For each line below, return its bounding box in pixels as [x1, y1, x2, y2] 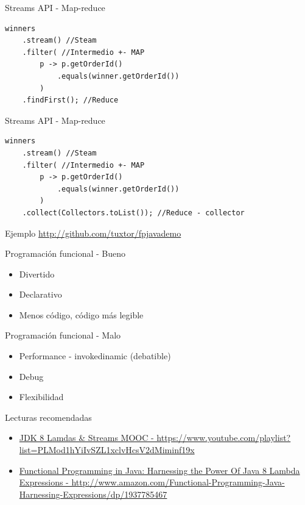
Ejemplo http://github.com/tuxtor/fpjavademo [5, 226, 181, 239]
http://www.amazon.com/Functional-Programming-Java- [71, 476, 285, 489]
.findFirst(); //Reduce [22, 96, 119, 105]
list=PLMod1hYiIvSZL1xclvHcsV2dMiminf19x [19, 443, 195, 456]
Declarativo [19, 288, 62, 301]
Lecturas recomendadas [5, 410, 92, 423]
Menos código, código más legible [19, 308, 144, 321]
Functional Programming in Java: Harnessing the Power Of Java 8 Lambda [19, 464, 300, 476]
